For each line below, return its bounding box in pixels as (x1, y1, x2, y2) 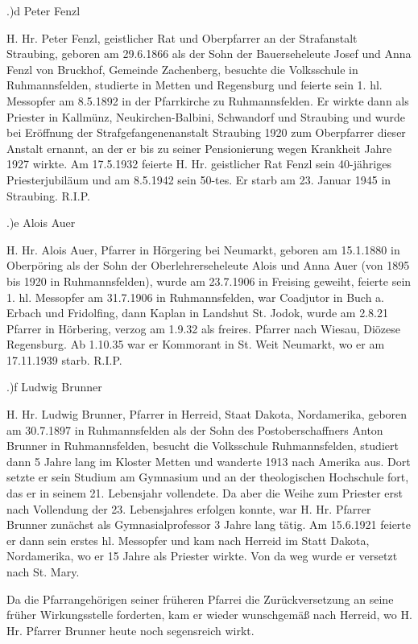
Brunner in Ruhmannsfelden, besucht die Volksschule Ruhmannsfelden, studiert (6, 437, 399, 454)
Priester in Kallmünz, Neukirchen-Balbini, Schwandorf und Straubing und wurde (6, 108, 406, 125)
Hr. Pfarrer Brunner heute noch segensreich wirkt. (6, 621, 255, 638)
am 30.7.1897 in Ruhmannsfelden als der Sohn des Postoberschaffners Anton (6, 421, 383, 438)
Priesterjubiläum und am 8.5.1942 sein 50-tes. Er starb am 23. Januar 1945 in (6, 171, 391, 188)
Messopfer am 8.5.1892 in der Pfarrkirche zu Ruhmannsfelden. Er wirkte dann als (6, 92, 409, 109)
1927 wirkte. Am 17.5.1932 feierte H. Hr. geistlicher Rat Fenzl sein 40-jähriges (6, 155, 391, 172)
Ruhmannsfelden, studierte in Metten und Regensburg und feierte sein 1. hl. (6, 76, 383, 93)
